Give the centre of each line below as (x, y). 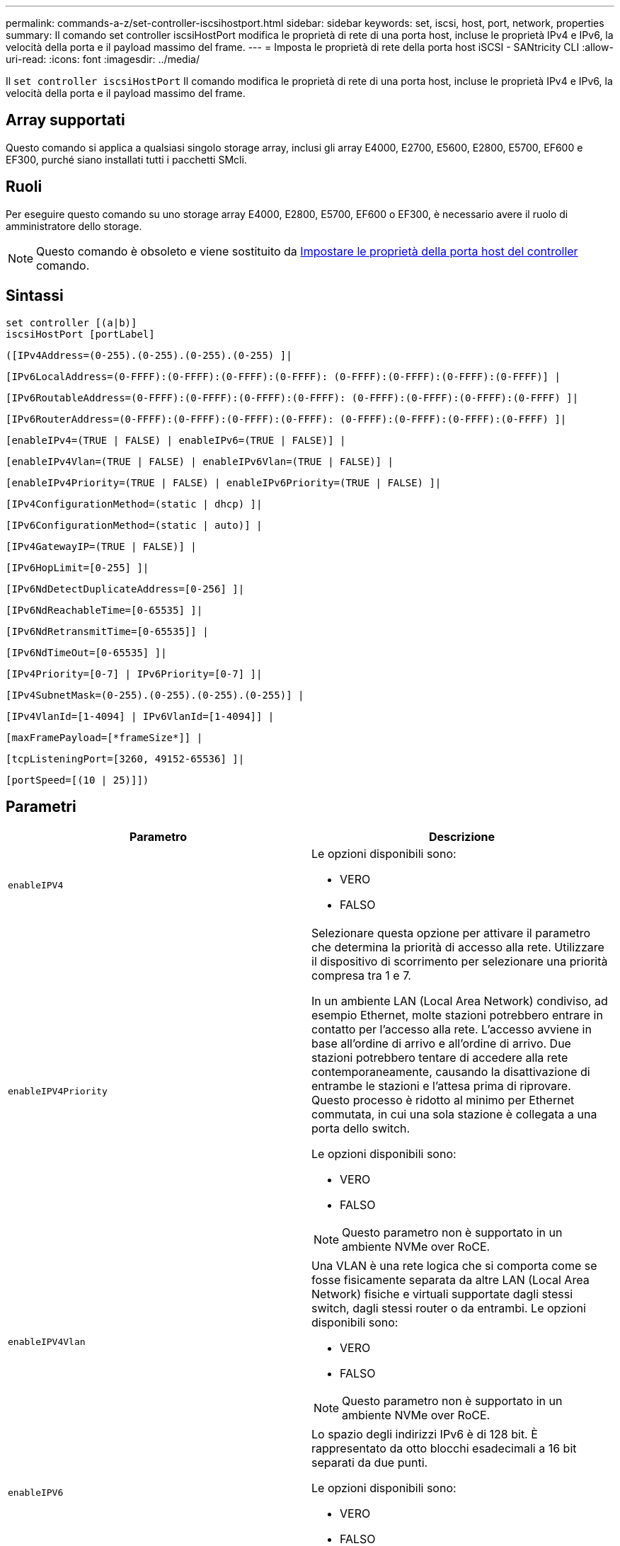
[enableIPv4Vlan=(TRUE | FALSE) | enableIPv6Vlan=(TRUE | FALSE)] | (200, 461)
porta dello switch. (361, 1129)
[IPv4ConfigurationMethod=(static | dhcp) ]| (134, 504)
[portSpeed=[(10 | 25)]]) (77, 780)
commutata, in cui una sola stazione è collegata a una (454, 1115)
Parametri (41, 806)
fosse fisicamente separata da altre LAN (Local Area (450, 1280)
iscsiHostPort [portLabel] (80, 334)
